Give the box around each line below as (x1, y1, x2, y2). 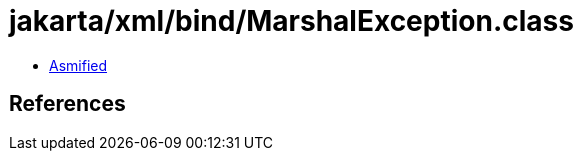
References (9, 91, 126, 117)
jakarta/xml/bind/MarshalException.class (9, 4, 574, 38)
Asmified (49, 56, 108, 74)
